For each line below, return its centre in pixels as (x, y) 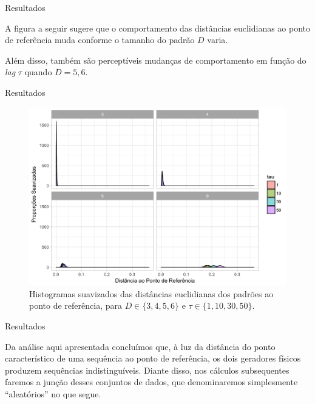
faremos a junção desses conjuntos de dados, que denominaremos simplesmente (151, 382)
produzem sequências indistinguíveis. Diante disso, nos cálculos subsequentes (147, 370)
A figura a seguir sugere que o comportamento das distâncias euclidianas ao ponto (158, 28)
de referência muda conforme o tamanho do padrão (100, 40)
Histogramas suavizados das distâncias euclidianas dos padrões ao (151, 293)
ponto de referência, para (76, 305)
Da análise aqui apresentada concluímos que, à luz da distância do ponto (140, 346)
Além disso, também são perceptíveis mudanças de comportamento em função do (156, 60)
